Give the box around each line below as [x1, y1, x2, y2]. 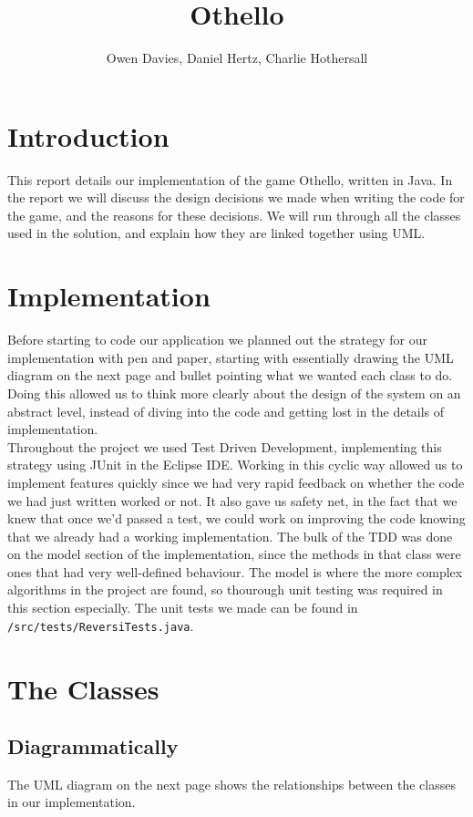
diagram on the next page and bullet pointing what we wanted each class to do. [7, 366, 453, 385]
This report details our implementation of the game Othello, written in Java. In [7, 170, 453, 189]
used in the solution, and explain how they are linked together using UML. [7, 223, 426, 243]
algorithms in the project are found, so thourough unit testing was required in [7, 580, 443, 599]
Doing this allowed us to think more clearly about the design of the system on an [7, 383, 461, 402]
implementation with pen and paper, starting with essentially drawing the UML [7, 347, 454, 367]
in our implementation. [7, 792, 136, 812]
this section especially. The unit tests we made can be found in [7, 598, 358, 617]
